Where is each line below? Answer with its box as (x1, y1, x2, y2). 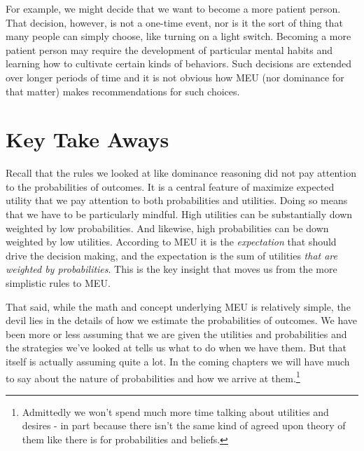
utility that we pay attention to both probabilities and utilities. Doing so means (6, 193, 348, 208)
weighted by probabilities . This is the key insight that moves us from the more (6, 262, 337, 276)
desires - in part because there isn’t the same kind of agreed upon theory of (22, 418, 346, 433)
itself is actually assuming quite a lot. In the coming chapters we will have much (6, 354, 350, 368)
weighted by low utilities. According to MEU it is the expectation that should (6, 234, 337, 249)
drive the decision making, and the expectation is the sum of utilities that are (6, 248, 337, 262)
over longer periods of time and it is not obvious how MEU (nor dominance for (6, 69, 344, 84)
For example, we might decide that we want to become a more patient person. (6, 1, 341, 15)
